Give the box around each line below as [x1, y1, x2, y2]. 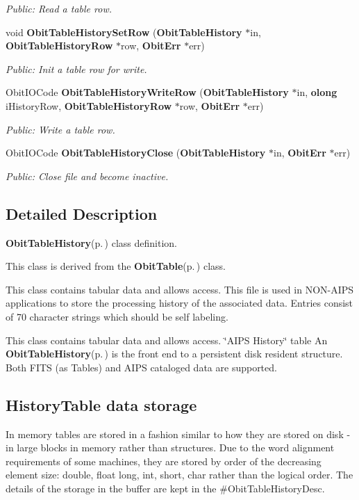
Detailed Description [6, 202, 158, 224]
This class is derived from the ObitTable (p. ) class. [6, 259, 226, 273]
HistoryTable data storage [6, 394, 197, 415]
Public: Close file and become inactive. [6, 168, 169, 183]
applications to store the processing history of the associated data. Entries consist [6, 296, 353, 310]
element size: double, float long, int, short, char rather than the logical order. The [6, 467, 353, 482]
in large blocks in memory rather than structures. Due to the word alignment [6, 440, 335, 455]
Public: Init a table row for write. [6, 61, 147, 76]
